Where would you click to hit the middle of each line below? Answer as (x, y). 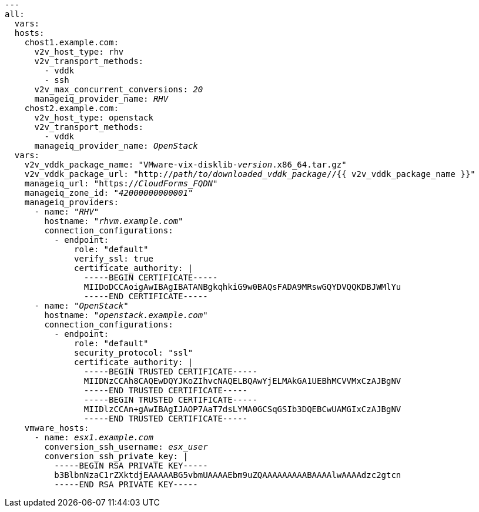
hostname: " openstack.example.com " (126, 315)
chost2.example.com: (71, 108)
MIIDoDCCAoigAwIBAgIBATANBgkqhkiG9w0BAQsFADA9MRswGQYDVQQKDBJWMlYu (242, 287)
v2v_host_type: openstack (94, 118)
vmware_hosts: (57, 428)
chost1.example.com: (71, 42)
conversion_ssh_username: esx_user (126, 447)
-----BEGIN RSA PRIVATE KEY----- (131, 466)
